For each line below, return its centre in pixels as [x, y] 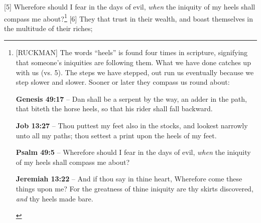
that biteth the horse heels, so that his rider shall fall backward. [114, 108]
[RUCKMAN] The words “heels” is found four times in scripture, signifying [132, 52]
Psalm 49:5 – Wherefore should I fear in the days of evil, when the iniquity [133, 152]
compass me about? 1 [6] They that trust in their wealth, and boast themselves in [128, 18]
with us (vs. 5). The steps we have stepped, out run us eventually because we [135, 72]
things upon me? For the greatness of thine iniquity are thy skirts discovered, [135, 188]
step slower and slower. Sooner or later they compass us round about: [123, 82]
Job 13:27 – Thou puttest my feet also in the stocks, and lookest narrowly [132, 125]
